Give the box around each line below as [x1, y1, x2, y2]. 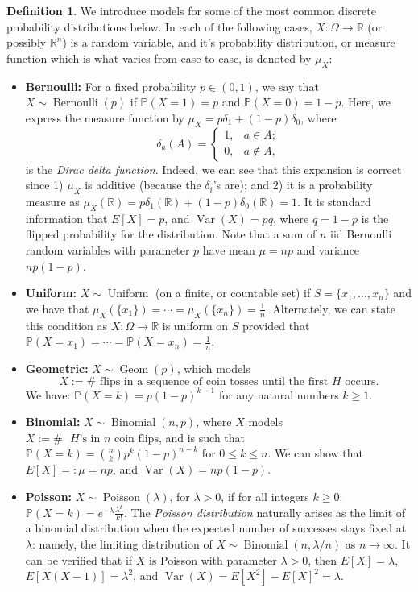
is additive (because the [85, 176, 201, 193]
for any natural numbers [218, 386, 339, 403]
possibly [6, 34, 47, 51]
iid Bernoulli [329, 226, 392, 242]
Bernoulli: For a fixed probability [25, 77, 197, 94]
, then [308, 551, 337, 568]
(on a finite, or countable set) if [155, 284, 311, 301]
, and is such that [158, 428, 246, 445]
